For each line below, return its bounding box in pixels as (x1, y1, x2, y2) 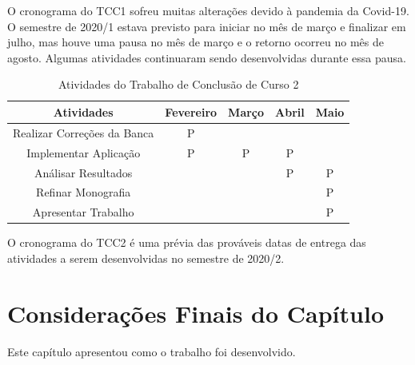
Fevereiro (165, 103, 217, 120)
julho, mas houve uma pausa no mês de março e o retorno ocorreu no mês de (7, 34, 385, 50)
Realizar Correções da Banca (13, 124, 154, 141)
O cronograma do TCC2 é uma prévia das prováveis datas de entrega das (7, 234, 366, 251)
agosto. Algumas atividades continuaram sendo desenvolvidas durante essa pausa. (7, 49, 406, 65)
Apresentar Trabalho (32, 204, 134, 220)
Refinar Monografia (36, 184, 131, 200)
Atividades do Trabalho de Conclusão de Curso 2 (58, 76, 299, 93)
